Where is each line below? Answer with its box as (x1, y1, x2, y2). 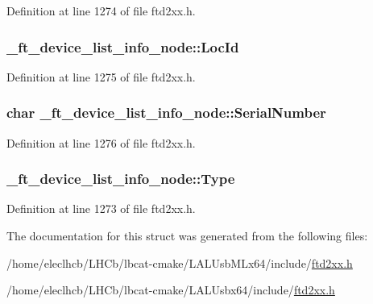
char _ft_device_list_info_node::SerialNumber (6, 102, 326, 123)
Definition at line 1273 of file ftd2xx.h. (6, 200, 196, 217)
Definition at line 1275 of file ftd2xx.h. (6, 68, 196, 85)
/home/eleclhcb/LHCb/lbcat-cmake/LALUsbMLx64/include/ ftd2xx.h (6, 254, 353, 271)
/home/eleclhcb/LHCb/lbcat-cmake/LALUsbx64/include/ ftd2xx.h (6, 281, 335, 298)
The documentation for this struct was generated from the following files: (6, 227, 368, 244)
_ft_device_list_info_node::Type (6, 169, 235, 189)
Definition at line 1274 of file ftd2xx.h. (6, 2, 196, 19)
